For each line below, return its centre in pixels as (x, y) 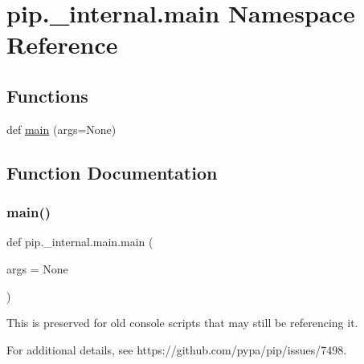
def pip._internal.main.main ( (80, 242)
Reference (62, 44)
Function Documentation (112, 172)
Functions (47, 95)
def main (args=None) (61, 129)
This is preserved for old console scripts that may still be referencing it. (182, 323)
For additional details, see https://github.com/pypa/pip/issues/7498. (177, 349)
